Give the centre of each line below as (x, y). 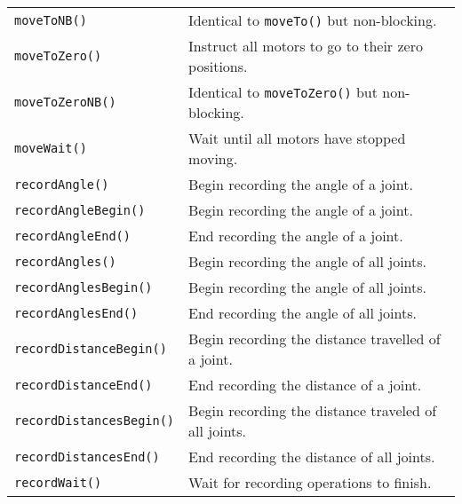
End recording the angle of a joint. (296, 236)
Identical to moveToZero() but (283, 92)
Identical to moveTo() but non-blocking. (313, 20)
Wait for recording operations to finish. (310, 482)
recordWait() (58, 482)
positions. (218, 66)
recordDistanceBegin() (91, 349)
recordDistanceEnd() (84, 385)
